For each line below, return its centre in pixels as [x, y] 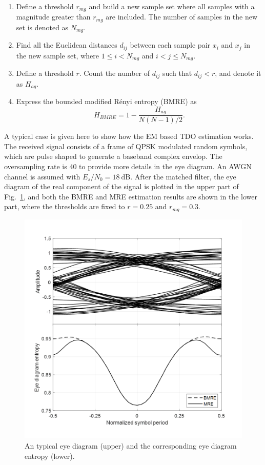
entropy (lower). [50, 456]
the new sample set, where [57, 55]
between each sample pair [170, 45]
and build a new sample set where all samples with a [172, 6]
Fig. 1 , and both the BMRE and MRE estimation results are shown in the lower [131, 196]
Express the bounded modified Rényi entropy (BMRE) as [106, 101]
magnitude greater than [53, 17]
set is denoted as [42, 27]
